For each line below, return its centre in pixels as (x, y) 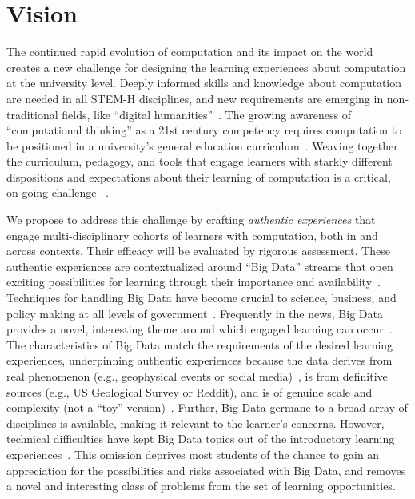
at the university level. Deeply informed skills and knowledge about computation (204, 83)
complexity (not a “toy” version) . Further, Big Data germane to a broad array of (207, 407)
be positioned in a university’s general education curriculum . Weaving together (202, 145)
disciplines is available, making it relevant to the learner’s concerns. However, (196, 423)
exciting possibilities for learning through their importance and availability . (194, 282)
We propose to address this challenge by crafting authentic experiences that (191, 220)
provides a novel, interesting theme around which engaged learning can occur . (200, 329)
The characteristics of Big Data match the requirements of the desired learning (200, 344)
